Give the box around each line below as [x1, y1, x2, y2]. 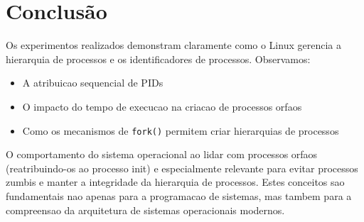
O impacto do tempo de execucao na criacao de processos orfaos [22, 99, 302, 113]
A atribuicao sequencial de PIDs [22, 75, 164, 90]
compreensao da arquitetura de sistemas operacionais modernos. [6, 202, 285, 217]
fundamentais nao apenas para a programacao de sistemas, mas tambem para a [6, 188, 352, 203]
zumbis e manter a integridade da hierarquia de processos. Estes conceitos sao [6, 174, 345, 189]
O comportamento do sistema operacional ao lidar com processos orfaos [6, 147, 318, 162]
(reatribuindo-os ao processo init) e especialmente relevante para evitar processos [6, 160, 358, 175]
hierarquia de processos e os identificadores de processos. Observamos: [6, 51, 311, 66]
